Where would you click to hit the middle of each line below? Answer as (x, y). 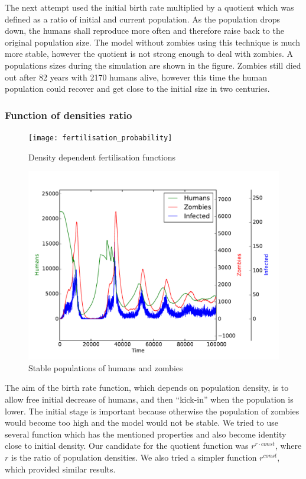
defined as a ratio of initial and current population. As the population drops (142, 19)
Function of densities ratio (69, 115)
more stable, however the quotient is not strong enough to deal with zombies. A (149, 54)
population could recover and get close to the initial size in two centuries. (137, 89)
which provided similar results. (60, 469)
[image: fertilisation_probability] (100, 138)
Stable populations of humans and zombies (106, 367)
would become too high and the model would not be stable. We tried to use (141, 422)
